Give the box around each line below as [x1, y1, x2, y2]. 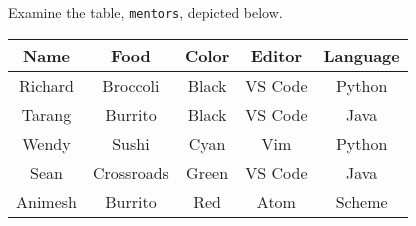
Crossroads [92, 160, 169, 184]
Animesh [16, 189, 77, 213]
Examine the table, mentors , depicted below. [8, 2, 283, 22]
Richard [19, 73, 74, 97]
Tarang [21, 102, 72, 126]
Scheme [335, 189, 388, 213]
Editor [250, 43, 303, 67]
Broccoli [102, 73, 160, 97]
